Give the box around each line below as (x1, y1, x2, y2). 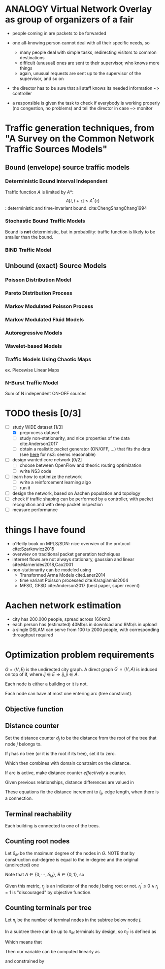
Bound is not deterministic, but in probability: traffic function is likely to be (5, 228, 156, 235)
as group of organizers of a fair (5, 14, 134, 25)
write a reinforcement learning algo (19, 479, 91, 485)
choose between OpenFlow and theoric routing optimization (19, 462, 142, 468)
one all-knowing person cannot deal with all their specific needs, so (12, 39, 150, 45)
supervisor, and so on (19, 75, 64, 81)
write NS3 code (19, 468, 52, 474)
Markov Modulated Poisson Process (5, 302, 94, 309)
